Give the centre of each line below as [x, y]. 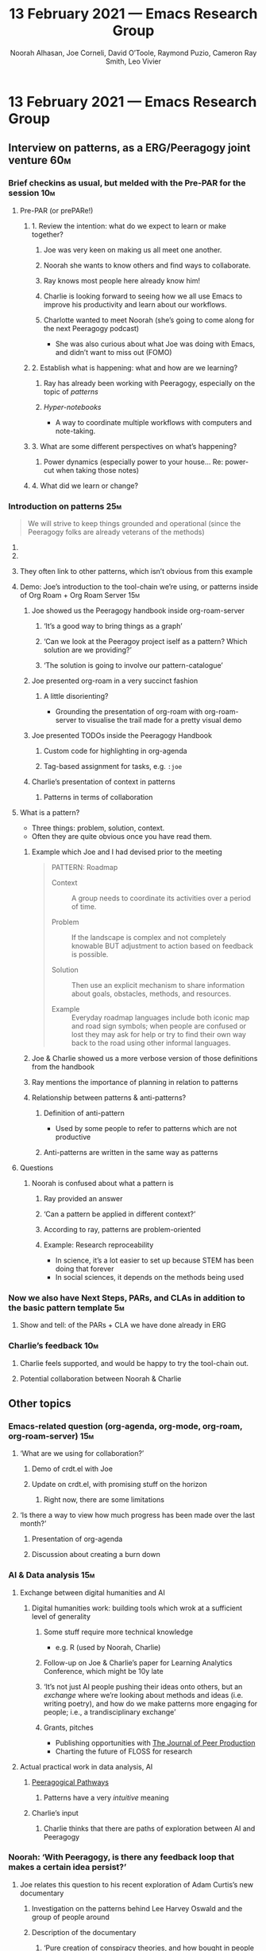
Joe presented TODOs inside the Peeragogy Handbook [122, 735]
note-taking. [75, 431]
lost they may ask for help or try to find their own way [158, 1034]
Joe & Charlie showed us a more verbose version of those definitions [145, 1058]
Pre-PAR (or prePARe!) [56, 210]
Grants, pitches [68, 1727]
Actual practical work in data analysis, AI [86, 1766]
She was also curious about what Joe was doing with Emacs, [155, 344]
